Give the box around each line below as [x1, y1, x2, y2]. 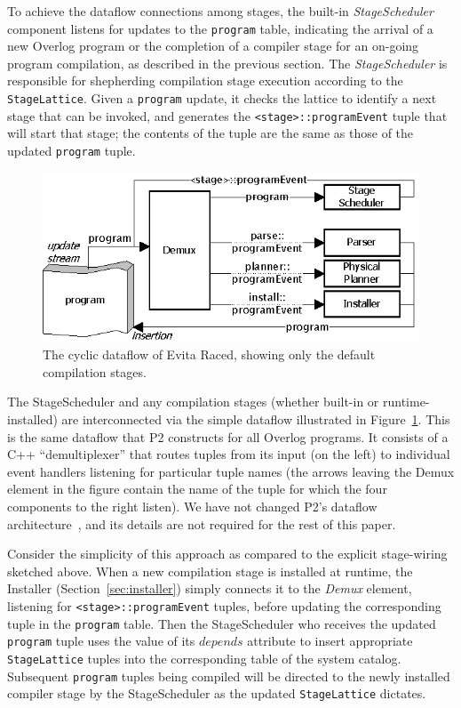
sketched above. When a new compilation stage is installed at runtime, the [7, 561, 413, 580]
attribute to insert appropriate [247, 632, 413, 650]
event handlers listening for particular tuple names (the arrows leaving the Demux [7, 462, 455, 480]
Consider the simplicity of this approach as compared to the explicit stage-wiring [7, 544, 448, 563]
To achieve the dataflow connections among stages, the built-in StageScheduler [7, 2, 433, 20]
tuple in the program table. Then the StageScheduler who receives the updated [7, 614, 436, 632]
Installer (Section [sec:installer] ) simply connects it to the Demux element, [7, 579, 412, 598]
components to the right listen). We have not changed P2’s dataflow [7, 497, 378, 516]
